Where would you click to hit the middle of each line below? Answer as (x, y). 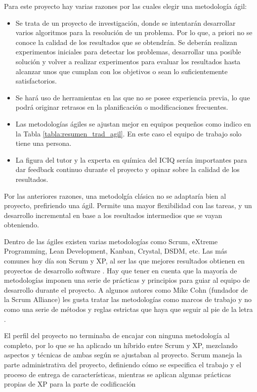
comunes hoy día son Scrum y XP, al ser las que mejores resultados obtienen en (124, 261)
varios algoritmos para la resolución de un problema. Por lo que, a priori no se (134, 32)
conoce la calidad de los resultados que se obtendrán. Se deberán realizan (126, 42)
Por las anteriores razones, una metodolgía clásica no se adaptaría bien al (115, 196)
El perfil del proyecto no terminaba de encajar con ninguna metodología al (117, 335)
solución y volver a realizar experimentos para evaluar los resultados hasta (128, 61)
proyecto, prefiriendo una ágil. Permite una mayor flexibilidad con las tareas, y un (128, 205)
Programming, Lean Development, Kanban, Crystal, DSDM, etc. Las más (116, 251)
